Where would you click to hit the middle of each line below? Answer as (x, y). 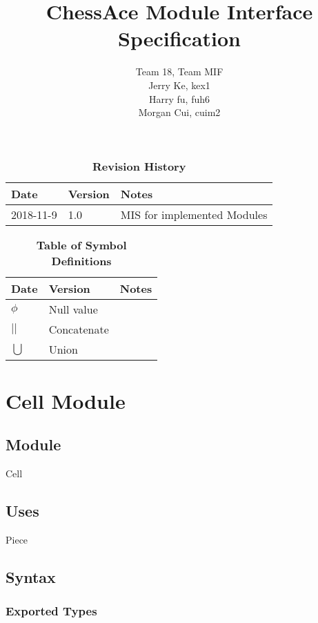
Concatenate (79, 329)
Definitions (81, 260)
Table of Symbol (81, 245)
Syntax (31, 577)
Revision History (139, 166)
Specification (179, 38)
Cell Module (66, 400)
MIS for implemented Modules (194, 214)
